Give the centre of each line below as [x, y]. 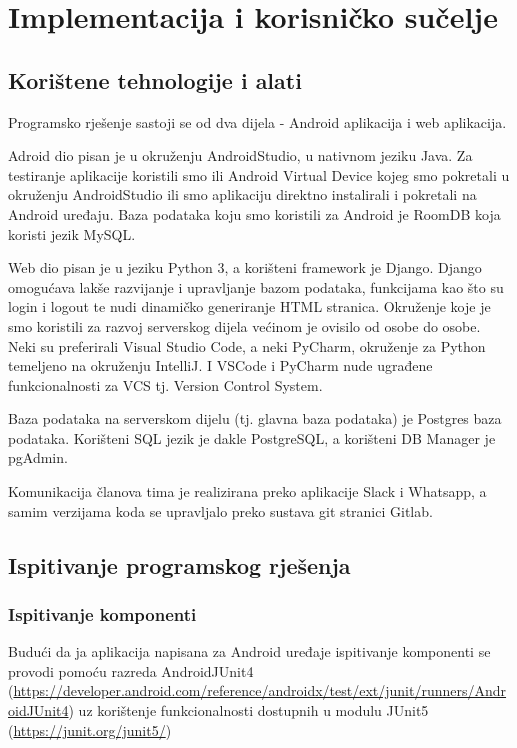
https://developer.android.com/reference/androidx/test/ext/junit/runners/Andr [260, 690]
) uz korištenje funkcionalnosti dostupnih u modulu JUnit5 [248, 710]
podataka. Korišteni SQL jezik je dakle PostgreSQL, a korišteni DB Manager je [252, 437]
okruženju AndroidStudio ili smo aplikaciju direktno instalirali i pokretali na [242, 194]
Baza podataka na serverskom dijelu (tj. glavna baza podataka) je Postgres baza [255, 418]
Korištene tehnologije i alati [155, 79]
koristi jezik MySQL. [72, 233]
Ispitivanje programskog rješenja [179, 564]
